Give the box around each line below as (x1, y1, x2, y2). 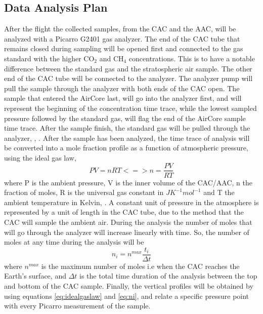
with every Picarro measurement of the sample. (4, 300, 151, 311)
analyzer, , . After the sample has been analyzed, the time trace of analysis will (4, 132, 250, 143)
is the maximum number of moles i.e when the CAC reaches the (41, 260, 240, 271)
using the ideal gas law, (4, 152, 76, 163)
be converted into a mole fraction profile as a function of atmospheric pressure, (4, 142, 248, 153)
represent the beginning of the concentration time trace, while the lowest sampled (4, 102, 257, 113)
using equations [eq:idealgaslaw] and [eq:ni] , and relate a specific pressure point (4, 290, 249, 301)
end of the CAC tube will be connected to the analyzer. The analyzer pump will (4, 73, 253, 84)
